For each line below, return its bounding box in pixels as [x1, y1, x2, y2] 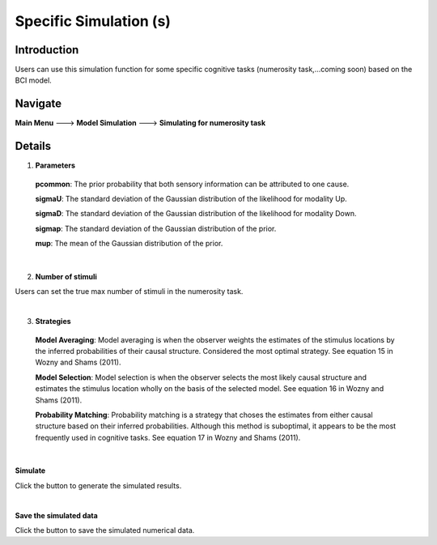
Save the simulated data [15, 510, 99, 520]
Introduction [15, 43, 79, 57]
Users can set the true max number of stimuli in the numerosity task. [15, 287, 244, 296]
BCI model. [15, 75, 52, 85]
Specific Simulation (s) [15, 12, 172, 30]
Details [15, 139, 52, 153]
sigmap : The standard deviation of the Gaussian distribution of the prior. [35, 224, 277, 233]
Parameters [35, 160, 76, 170]
